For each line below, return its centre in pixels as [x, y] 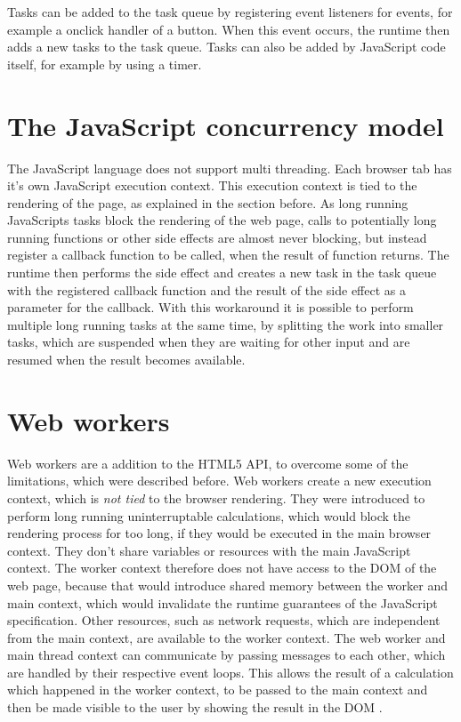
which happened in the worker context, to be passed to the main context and [218, 690]
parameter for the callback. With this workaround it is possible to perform [210, 307]
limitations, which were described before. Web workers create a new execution [219, 481]
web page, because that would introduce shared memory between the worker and [227, 585]
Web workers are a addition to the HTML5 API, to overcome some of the [208, 463]
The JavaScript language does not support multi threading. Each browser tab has [230, 168]
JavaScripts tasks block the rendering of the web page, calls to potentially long [222, 220]
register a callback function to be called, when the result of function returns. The [228, 255]
